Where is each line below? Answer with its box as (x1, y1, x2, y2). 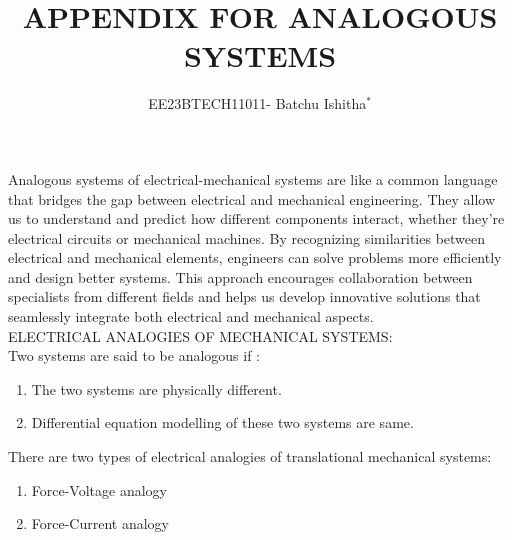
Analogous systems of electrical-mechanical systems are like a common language (8, 168, 498, 189)
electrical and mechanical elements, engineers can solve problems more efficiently (8, 247, 502, 268)
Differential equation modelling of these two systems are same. (31, 412, 414, 433)
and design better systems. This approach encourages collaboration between (8, 266, 473, 287)
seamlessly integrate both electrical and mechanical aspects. (8, 306, 374, 327)
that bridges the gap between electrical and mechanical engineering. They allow (8, 188, 496, 209)
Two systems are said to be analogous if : (8, 345, 260, 366)
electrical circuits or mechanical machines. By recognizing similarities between (8, 227, 486, 248)
